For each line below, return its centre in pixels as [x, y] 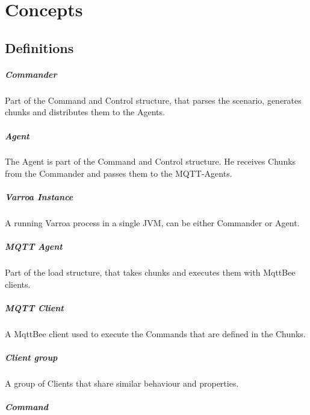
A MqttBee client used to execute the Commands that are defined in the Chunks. [155, 334]
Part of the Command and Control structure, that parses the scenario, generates [153, 100]
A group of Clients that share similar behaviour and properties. [122, 383]
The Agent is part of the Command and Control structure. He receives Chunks [150, 161]
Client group [31, 357]
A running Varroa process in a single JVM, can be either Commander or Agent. [152, 223]
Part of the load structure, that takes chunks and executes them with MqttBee [150, 272]
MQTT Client [34, 308]
